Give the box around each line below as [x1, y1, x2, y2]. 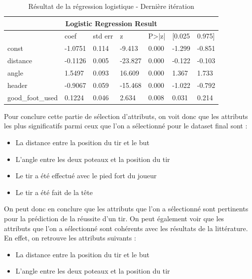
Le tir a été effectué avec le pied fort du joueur [15, 170, 157, 181]
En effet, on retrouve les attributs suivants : [4, 233, 136, 243]
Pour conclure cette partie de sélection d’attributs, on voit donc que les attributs [4, 111, 248, 121]
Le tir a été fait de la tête [15, 187, 93, 197]
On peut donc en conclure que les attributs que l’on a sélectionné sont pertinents [4, 203, 249, 214]
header [7, 80, 28, 90]
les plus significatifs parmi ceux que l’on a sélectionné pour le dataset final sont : [4, 120, 248, 131]
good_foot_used [7, 92, 58, 102]
